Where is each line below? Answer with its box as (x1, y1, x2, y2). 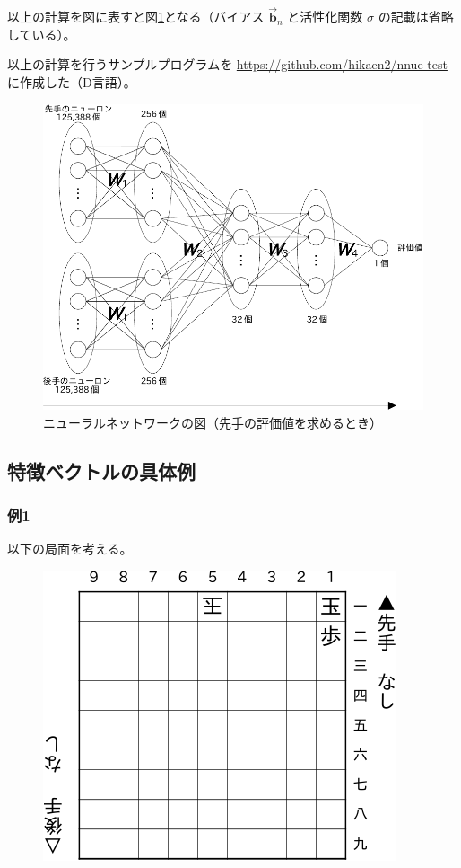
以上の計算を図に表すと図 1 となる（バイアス (7, 7, 265, 26)
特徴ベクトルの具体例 (7, 456, 196, 484)
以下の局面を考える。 (7, 539, 133, 558)
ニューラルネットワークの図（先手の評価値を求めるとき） (43, 412, 382, 431)
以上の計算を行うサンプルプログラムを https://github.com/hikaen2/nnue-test (7, 55, 448, 74)
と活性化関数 (287, 7, 363, 26)
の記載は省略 (378, 7, 454, 26)
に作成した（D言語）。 (7, 73, 136, 91)
